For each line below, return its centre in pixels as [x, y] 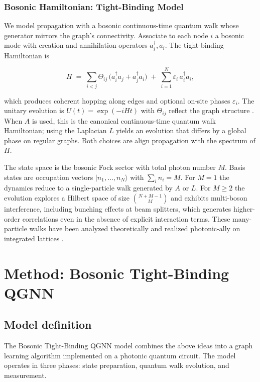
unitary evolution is [34, 110]
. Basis [235, 167]
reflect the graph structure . [211, 110]
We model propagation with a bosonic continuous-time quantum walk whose [121, 25]
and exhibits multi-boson [209, 197]
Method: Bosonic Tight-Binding [117, 273]
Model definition [48, 324]
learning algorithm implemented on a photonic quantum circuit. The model [120, 355]
